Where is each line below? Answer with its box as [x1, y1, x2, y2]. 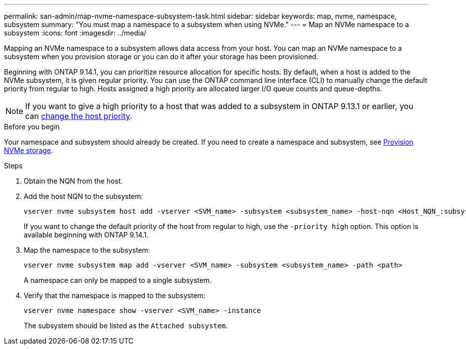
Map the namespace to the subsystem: [24, 246, 151, 254]
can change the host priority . [25, 111, 132, 121]
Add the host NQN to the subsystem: [24, 192, 143, 200]
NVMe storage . [4, 146, 53, 155]
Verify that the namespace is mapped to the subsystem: [24, 291, 205, 300]
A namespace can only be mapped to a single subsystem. [24, 276, 212, 284]
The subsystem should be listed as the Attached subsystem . [24, 321, 228, 330]
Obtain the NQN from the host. [24, 177, 123, 185]
